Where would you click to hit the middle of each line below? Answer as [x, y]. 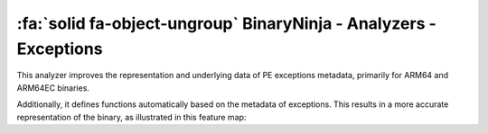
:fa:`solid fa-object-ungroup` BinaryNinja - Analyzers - [227, 23]
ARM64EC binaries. [53, 88]
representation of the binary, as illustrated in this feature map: [131, 117]
